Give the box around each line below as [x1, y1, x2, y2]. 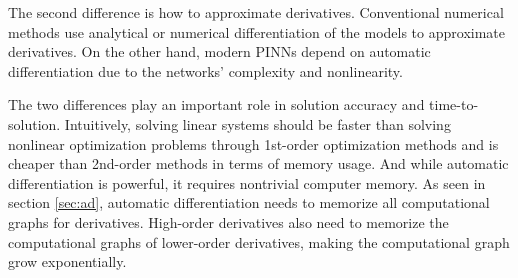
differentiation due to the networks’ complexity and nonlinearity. [8, 60, 403, 81]
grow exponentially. [8, 251, 127, 272]
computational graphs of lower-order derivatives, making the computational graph [8, 231, 510, 252]
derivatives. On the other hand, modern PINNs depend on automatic [8, 41, 431, 62]
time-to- [429, 94, 479, 115]
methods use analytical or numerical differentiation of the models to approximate [8, 21, 505, 42]
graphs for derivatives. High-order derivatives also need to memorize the [8, 211, 449, 232]
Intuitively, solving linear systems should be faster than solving [64, 113, 451, 134]
